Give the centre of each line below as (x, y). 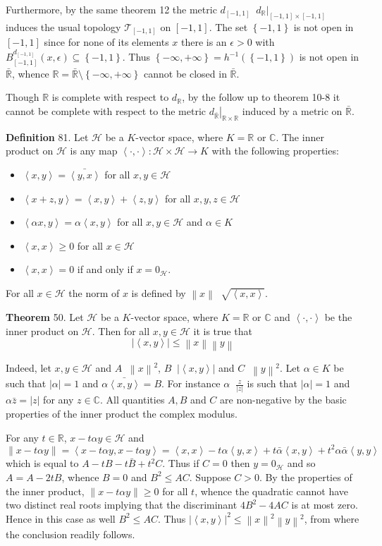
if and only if (105, 269)
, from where (332, 518)
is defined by (159, 293)
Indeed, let (29, 367)
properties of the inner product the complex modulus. (122, 414)
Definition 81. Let (47, 136)
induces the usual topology (63, 26)
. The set (228, 26)
